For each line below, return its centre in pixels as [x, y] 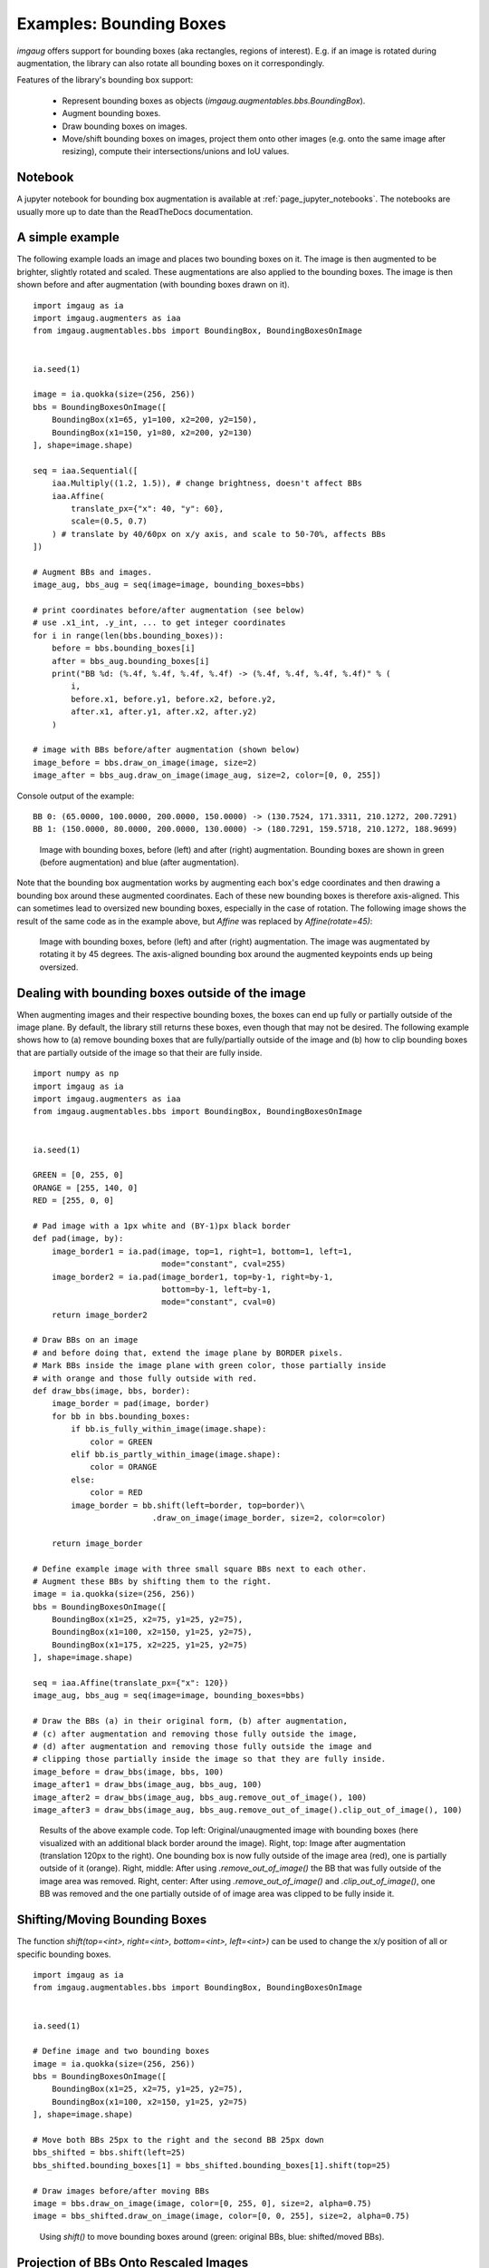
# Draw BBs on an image [86, 1340]
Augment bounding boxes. [111, 113]
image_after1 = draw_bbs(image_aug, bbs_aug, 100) [148, 1784]
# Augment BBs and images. [93, 572]
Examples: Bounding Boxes [121, 24]
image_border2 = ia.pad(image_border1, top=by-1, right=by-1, [192, 1276]
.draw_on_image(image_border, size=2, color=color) [269, 1518]
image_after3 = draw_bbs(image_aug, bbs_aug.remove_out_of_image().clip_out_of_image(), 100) [248, 1809]
